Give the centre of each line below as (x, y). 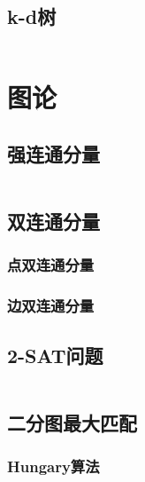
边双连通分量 (51, 306)
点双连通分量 (51, 265)
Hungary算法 (53, 466)
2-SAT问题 (55, 355)
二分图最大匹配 (72, 422)
